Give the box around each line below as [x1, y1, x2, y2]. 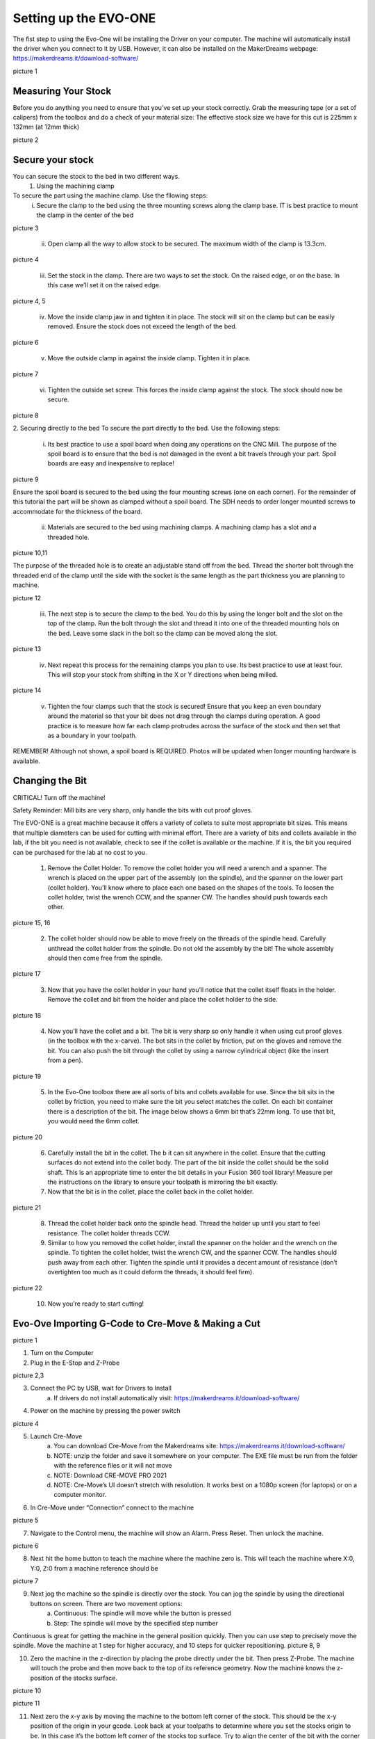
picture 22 [12, 1283, 43, 1292]
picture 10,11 [12, 549, 48, 557]
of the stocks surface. [54, 1674, 118, 1682]
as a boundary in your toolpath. [47, 731, 137, 739]
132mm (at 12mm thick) [12, 122, 80, 131]
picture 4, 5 [12, 296, 46, 305]
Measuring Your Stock [12, 85, 112, 97]
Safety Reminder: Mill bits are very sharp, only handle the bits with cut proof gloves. [12, 806, 253, 814]
